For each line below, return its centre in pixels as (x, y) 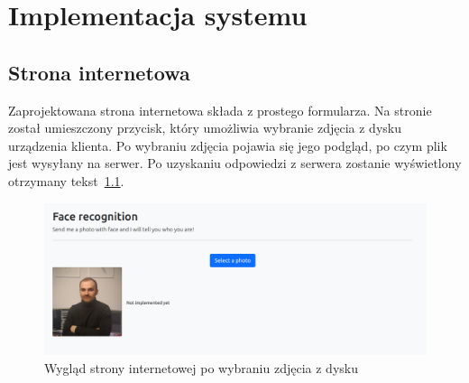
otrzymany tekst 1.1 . (66, 180)
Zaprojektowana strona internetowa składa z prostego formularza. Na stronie (220, 110)
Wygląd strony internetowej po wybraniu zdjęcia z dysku (201, 368)
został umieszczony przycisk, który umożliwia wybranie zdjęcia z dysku (205, 128)
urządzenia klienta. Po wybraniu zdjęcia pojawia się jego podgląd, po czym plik (228, 145)
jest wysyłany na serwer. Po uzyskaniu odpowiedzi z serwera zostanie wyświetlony (235, 163)
